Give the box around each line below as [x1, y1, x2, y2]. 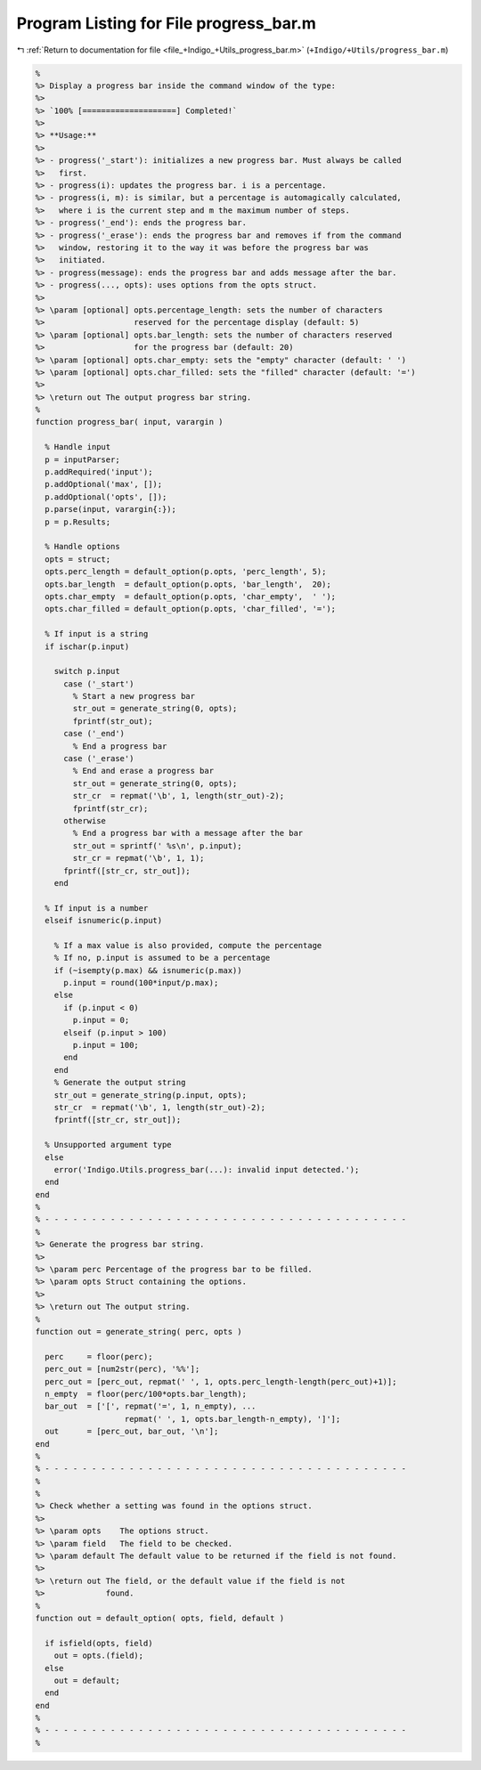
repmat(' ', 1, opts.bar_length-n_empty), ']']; [124, 1414, 341, 1424]
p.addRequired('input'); [45, 467, 153, 477]
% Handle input [45, 442, 111, 452]
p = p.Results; [45, 516, 111, 527]
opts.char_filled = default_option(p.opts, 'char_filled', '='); [45, 604, 337, 614]
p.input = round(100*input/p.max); [63, 978, 219, 988]
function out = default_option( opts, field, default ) [35, 1612, 285, 1623]
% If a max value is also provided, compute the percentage [53, 940, 322, 950]
